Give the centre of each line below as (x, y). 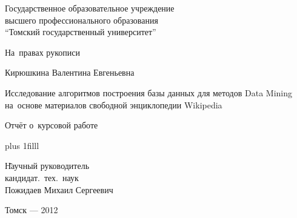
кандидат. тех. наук (42, 177)
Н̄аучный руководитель (47, 166)
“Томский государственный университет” (81, 32)
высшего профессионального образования (82, 20)
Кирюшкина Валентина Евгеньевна (70, 72)
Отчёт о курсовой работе (52, 125)
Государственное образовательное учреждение (90, 8)
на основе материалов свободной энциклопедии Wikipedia (114, 104)
